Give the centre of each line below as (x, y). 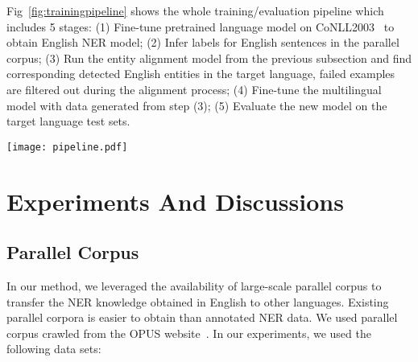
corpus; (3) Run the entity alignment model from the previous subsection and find (209, 58)
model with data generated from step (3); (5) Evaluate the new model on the (197, 105)
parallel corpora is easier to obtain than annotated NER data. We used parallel (202, 317)
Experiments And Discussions (175, 201)
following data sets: (54, 349)
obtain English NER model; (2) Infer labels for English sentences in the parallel (203, 42)
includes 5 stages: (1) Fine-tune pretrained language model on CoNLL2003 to (201, 26)
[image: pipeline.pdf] (67, 147)
